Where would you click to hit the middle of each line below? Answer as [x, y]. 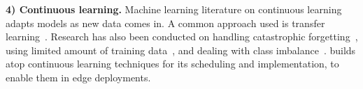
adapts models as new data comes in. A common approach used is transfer [165, 23]
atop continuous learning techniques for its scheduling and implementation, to [172, 64]
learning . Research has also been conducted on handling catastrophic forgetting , [182, 37]
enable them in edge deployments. [78, 77]
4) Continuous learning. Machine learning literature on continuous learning [174, 9]
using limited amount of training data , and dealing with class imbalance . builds [181, 50]
